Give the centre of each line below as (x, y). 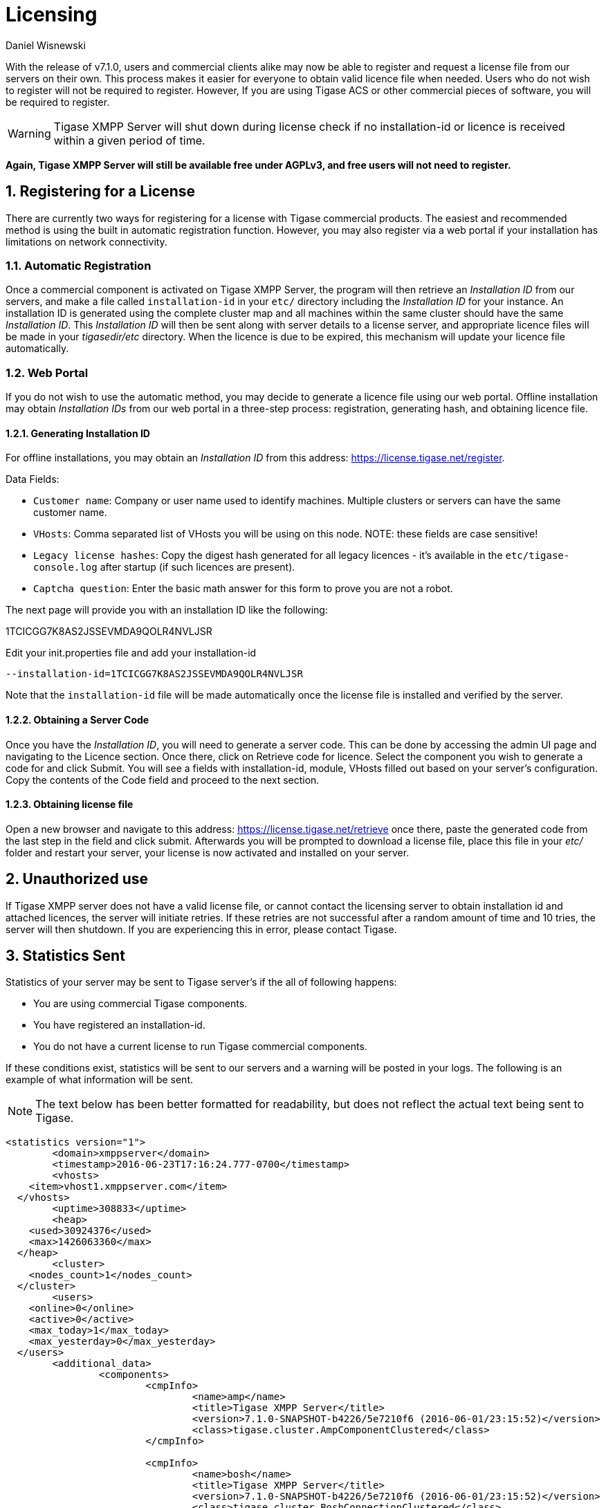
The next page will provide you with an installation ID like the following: (167, 610)
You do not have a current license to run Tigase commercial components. (200, 1047)
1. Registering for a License (101, 192)
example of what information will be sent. (99, 1080)
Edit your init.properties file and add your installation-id (131, 653)
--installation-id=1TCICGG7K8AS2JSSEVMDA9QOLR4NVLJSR (154, 674)
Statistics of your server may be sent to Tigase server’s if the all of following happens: (201, 982)
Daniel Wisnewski (46, 45)
